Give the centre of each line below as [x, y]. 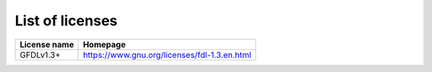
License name [47, 44]
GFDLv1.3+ [40, 55]
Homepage [104, 44]
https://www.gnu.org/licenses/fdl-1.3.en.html [167, 55]
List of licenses [66, 21]
